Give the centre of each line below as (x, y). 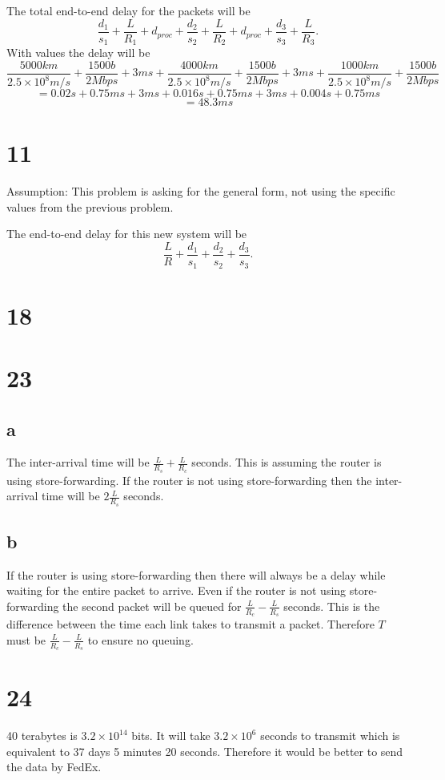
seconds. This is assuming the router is (287, 462)
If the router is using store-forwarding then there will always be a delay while (196, 574)
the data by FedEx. (54, 767)
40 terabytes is (42, 736)
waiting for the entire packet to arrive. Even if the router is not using (176, 590)
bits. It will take (171, 736)
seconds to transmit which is (330, 736)
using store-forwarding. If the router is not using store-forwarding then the (189, 480)
